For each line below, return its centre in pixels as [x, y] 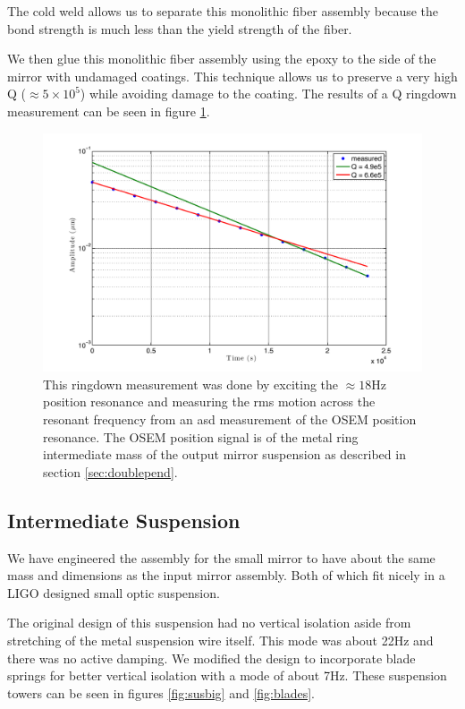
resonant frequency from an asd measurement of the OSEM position [230, 419]
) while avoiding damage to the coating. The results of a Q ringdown [268, 94]
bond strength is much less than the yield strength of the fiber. [180, 28]
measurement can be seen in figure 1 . [109, 111]
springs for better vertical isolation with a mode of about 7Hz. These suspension [227, 675]
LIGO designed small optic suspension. [114, 592]
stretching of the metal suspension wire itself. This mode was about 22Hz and [220, 640]
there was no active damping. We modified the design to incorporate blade [211, 658]
